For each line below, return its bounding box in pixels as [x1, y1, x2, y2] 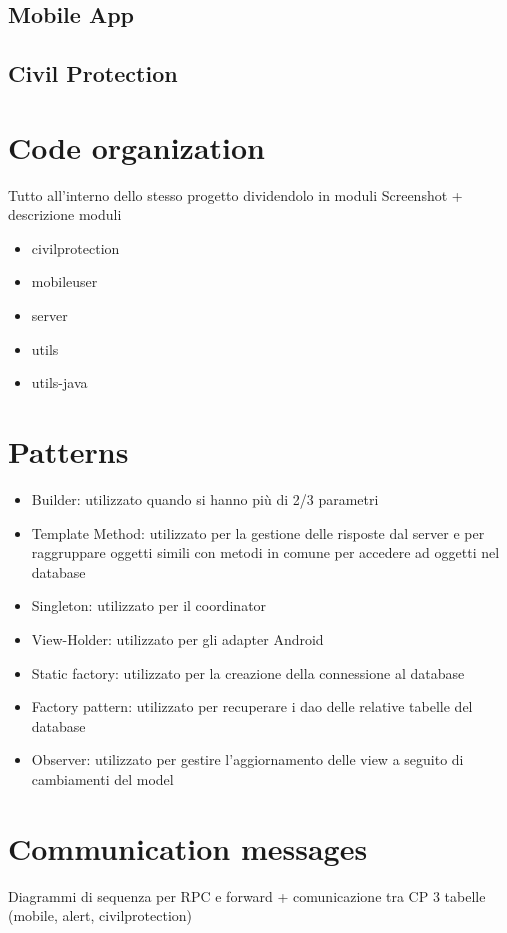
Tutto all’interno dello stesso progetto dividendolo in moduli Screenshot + [8, 184, 463, 205]
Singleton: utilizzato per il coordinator [31, 595, 267, 616]
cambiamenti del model [31, 768, 174, 789]
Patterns [8, 431, 129, 472]
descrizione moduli [8, 204, 122, 225]
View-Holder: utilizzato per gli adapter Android [31, 628, 324, 649]
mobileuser [31, 271, 98, 292]
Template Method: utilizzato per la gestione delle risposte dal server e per [31, 522, 485, 543]
